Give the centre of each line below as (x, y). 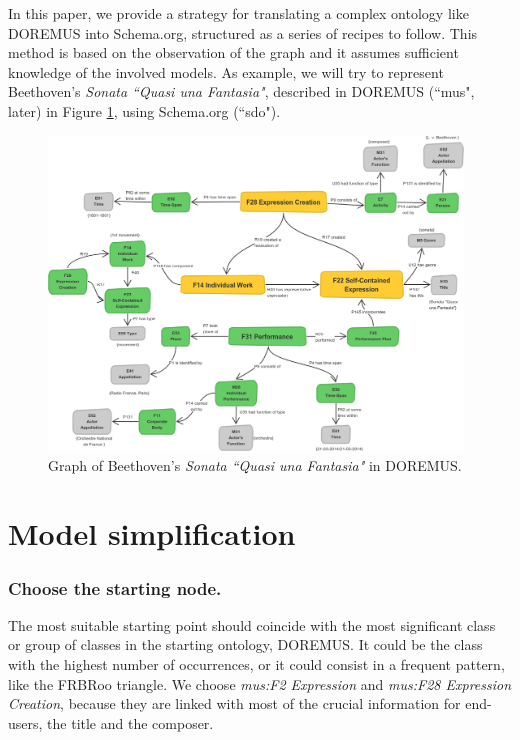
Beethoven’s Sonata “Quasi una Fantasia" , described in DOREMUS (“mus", (241, 91)
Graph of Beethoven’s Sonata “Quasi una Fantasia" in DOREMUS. (255, 464)
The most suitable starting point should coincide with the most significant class (252, 624)
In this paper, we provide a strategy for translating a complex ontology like (238, 13)
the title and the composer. (130, 722)
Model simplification (152, 533)
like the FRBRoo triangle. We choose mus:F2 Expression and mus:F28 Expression (260, 683)
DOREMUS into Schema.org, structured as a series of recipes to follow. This (243, 32)
